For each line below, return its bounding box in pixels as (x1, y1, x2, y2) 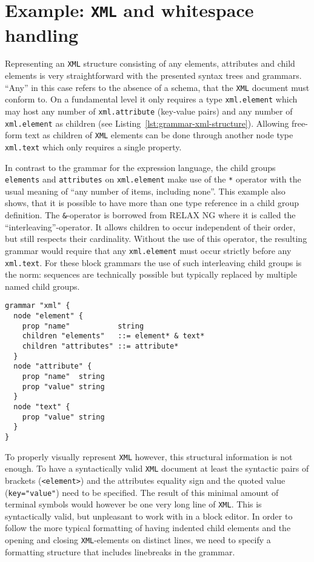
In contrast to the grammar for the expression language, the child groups (5, 161, 276, 173)
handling (5, 22, 79, 47)
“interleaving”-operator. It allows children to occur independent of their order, (5, 220, 296, 233)
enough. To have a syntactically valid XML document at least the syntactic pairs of (5, 462, 309, 475)
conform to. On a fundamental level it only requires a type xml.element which (5, 93, 298, 105)
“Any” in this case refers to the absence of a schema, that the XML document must (5, 81, 310, 93)
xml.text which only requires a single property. (5, 140, 182, 153)
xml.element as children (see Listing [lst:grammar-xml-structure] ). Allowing (5, 116, 289, 129)
